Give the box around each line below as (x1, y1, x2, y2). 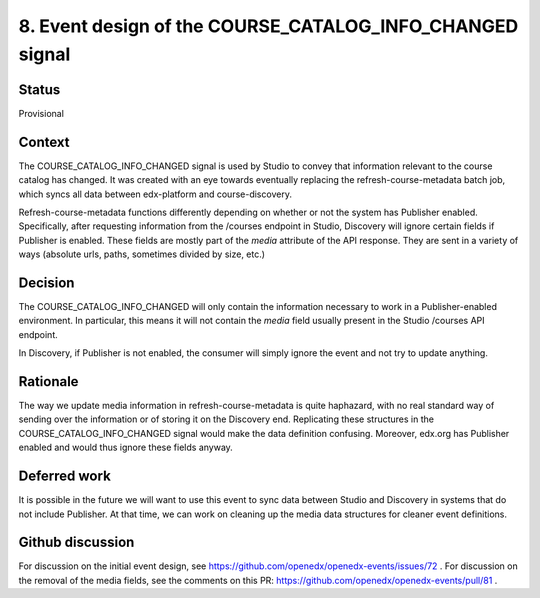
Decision (18, 274, 75, 291)
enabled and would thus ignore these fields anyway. (18, 441, 234, 454)
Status (18, 81, 61, 98)
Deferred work (18, 468, 112, 485)
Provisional (18, 107, 65, 119)
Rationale (18, 373, 79, 390)
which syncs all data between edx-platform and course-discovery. (18, 188, 292, 200)
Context (18, 133, 70, 150)
